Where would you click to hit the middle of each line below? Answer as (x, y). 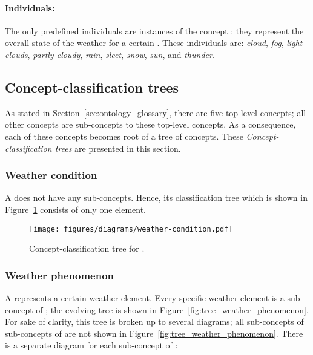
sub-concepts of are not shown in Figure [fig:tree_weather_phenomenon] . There (154, 333)
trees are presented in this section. (118, 148)
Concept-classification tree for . (87, 248)
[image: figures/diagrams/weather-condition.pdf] (131, 229)
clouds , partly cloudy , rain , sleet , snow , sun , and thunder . (110, 54)
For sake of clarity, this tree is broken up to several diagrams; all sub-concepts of (154, 321)
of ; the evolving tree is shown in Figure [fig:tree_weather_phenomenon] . (172, 309)
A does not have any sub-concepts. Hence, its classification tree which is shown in (156, 197)
